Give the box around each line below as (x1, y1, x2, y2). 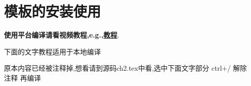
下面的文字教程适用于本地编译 (4, 46, 101, 56)
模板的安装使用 (4, 1, 101, 21)
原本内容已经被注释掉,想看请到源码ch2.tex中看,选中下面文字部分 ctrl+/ (4, 63, 231, 73)
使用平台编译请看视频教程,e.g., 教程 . (4, 30, 120, 40)
